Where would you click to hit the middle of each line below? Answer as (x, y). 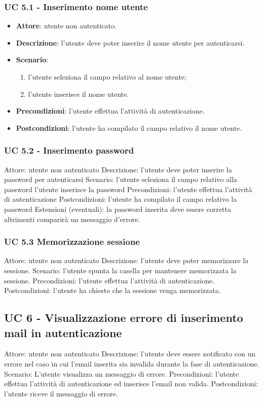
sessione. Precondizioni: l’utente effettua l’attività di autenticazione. (109, 280)
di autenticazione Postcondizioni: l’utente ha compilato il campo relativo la (121, 199)
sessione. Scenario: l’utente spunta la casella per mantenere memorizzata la (120, 270)
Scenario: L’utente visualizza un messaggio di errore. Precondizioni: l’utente (122, 373)
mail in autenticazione (63, 332)
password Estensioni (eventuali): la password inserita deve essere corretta (118, 209)
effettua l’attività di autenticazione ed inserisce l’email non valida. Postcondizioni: (131, 383)
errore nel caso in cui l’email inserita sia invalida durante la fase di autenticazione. (132, 363)
